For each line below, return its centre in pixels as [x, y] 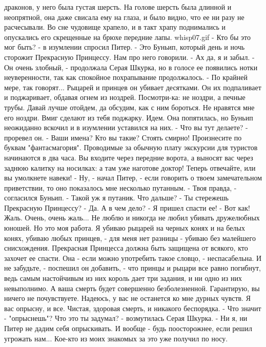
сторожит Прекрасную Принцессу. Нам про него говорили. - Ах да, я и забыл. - [129, 57]
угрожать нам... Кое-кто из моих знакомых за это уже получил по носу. [116, 338]
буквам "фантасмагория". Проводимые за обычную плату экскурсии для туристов [131, 147]
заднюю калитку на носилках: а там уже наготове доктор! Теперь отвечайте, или [130, 167]
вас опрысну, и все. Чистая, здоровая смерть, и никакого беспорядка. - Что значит [133, 308]
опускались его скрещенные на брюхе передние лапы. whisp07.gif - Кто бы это [127, 37]
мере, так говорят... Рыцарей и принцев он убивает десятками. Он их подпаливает [133, 87]
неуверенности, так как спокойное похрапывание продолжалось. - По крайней [126, 77]
